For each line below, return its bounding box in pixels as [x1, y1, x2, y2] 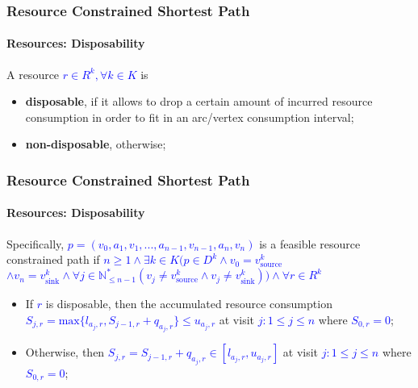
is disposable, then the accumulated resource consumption [45, 295, 332, 312]
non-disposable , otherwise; [25, 136, 166, 152]
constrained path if [6, 251, 100, 268]
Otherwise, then [25, 344, 105, 361]
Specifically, [6, 235, 65, 252]
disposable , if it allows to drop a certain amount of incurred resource [25, 93, 373, 110]
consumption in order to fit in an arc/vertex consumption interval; [25, 108, 354, 125]
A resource [6, 65, 60, 82]
